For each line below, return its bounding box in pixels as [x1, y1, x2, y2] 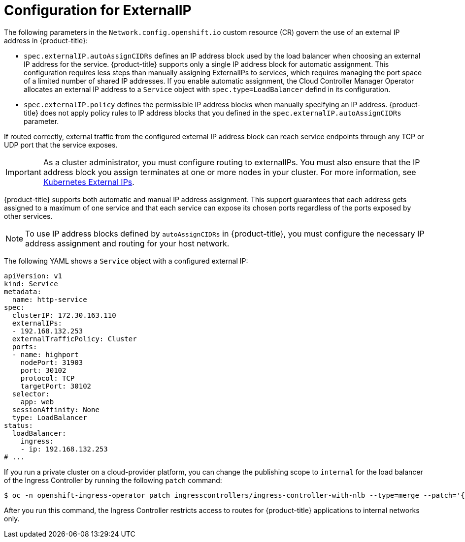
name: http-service [12, 295, 87, 303]
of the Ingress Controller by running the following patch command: [4, 476, 222, 484]
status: [4, 421, 33, 429]
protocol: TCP [20, 374, 75, 382]
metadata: [4, 287, 41, 296]
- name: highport [12, 350, 79, 359]
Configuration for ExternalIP [4, 2, 192, 19]
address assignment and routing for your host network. [25, 238, 230, 248]
